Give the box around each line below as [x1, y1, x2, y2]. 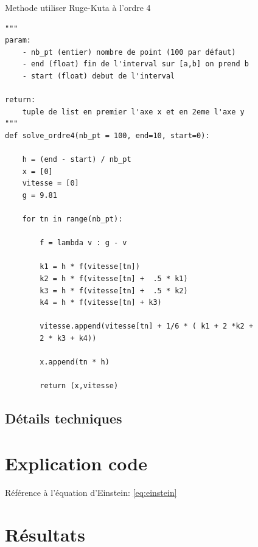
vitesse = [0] [22, 179, 79, 188]
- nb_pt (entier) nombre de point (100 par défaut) [22, 47, 236, 57]
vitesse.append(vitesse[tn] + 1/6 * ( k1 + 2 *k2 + [40, 322, 254, 331]
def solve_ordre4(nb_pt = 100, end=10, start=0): [5, 131, 210, 140]
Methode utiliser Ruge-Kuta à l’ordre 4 [5, 1, 151, 13]
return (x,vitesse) [40, 382, 119, 391]
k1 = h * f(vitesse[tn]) [40, 262, 140, 271]
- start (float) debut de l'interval [22, 71, 175, 80]
